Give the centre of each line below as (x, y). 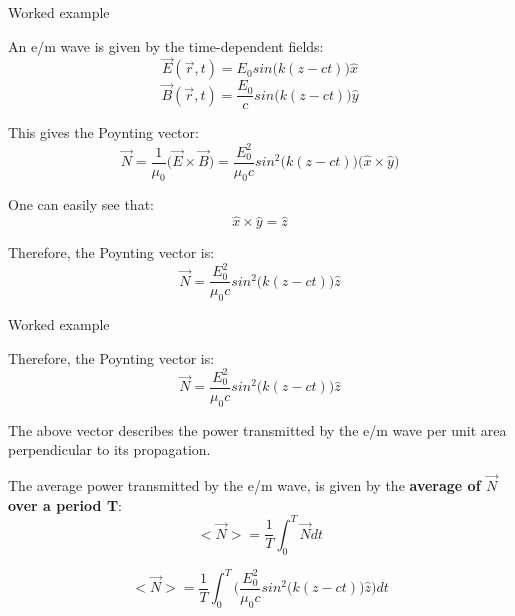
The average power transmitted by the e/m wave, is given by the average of (244, 485)
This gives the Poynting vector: (103, 132)
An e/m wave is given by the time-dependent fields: (166, 45)
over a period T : (65, 504)
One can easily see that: (81, 204)
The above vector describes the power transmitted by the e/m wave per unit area (257, 429)
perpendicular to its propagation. (109, 449)
